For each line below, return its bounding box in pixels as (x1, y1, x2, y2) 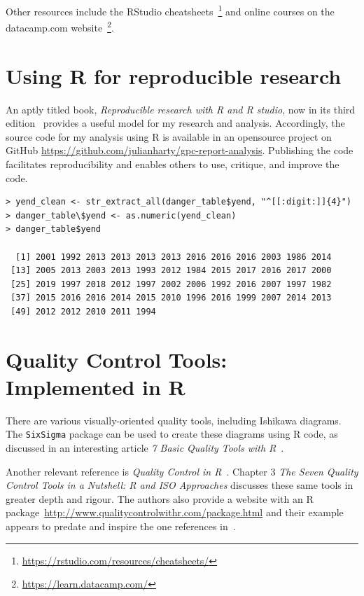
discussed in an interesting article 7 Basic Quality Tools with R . (6, 441, 284, 455)
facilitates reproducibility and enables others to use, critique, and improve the (6, 157, 339, 171)
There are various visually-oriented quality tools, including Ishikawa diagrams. (6, 413, 342, 427)
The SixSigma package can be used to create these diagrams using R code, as (6, 427, 338, 441)
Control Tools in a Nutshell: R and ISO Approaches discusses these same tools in (6, 478, 353, 492)
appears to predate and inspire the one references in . (6, 519, 236, 534)
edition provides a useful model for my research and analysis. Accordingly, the (6, 116, 345, 130)
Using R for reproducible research (6, 61, 342, 90)
